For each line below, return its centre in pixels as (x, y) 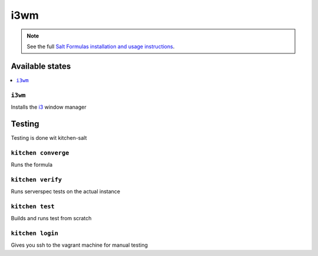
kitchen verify (36, 179)
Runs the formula (32, 165)
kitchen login (35, 233)
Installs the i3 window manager (49, 107)
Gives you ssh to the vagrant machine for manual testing (79, 245)
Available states (41, 66)
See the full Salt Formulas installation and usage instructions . (101, 46)
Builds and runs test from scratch (51, 218)
